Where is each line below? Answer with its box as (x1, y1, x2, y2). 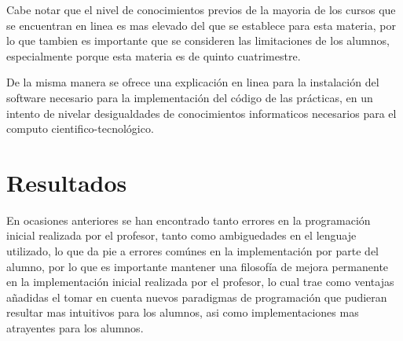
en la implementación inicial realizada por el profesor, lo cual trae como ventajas (6, 273, 394, 290)
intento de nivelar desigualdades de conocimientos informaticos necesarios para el (6, 104, 397, 121)
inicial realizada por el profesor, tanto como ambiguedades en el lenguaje (6, 227, 357, 244)
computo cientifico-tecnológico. (6, 120, 154, 137)
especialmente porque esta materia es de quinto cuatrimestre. (6, 47, 301, 64)
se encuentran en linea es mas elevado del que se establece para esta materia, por (6, 16, 396, 33)
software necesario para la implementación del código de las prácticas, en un (6, 89, 373, 105)
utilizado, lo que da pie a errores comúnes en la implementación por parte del (6, 243, 379, 259)
